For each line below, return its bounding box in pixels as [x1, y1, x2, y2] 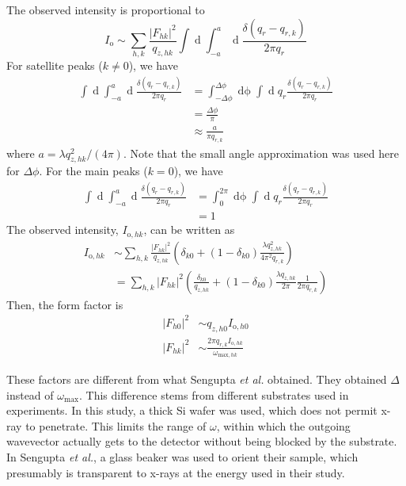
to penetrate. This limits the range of [25, 417, 207, 434]
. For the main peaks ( [39, 163, 148, 179]
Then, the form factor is [6, 296, 123, 312]
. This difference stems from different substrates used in [78, 386, 349, 403]
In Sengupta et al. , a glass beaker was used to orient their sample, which [6, 449, 359, 465]
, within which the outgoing [216, 417, 351, 434]
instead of [6, 386, 54, 403]
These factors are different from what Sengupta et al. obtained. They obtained [6, 371, 387, 388]
